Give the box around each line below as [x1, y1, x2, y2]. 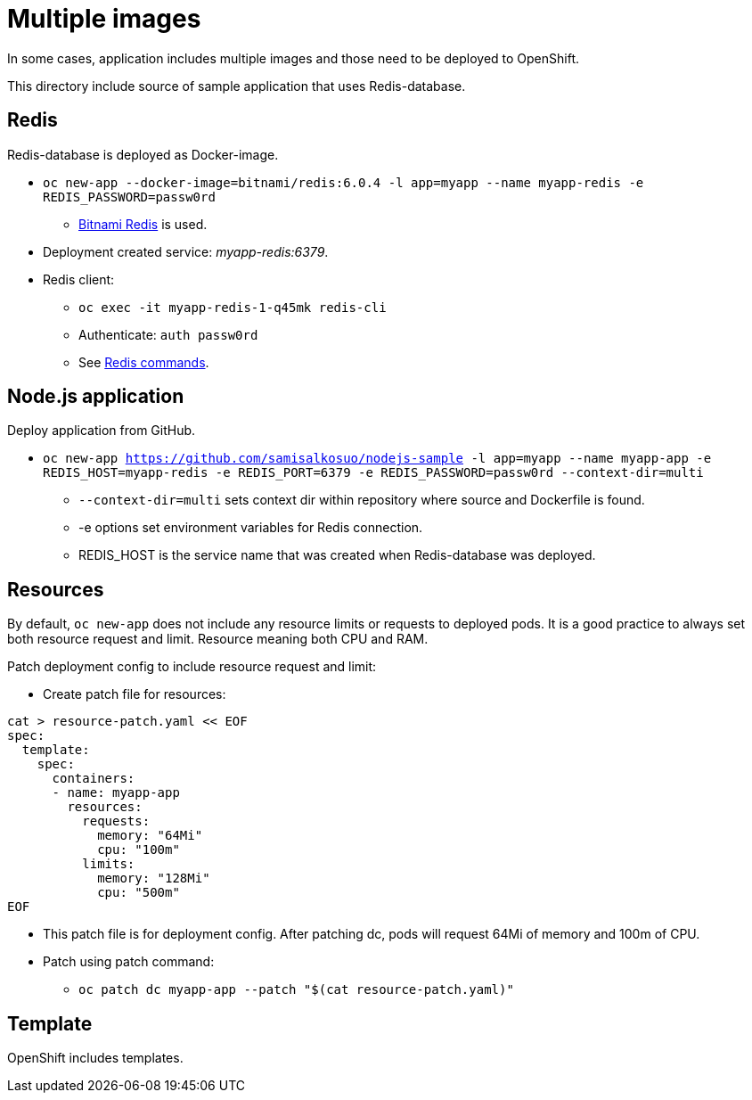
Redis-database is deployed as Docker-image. [7, 146, 279, 162]
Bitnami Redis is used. [78, 216, 208, 232]
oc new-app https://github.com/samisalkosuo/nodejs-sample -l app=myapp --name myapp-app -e [43, 451, 712, 466]
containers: [52, 771, 135, 786]
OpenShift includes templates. [7, 1050, 184, 1066]
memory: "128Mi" [97, 871, 210, 886]
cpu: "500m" [97, 885, 180, 900]
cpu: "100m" [97, 842, 180, 858]
